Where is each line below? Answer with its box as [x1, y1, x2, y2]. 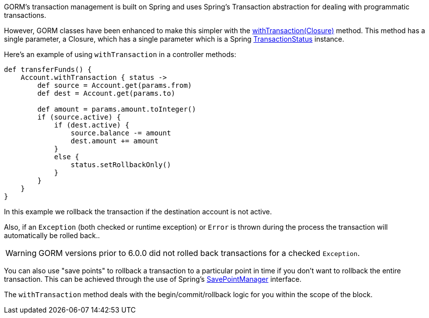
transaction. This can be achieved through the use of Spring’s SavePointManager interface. [4, 275, 302, 283]
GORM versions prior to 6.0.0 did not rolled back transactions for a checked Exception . [38, 248, 360, 258]
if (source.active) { [37, 113, 121, 121]
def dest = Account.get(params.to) [37, 89, 175, 97]
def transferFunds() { [4, 65, 92, 73]
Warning [5, 248, 37, 258]
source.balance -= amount [70, 129, 171, 137]
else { [54, 153, 79, 161]
